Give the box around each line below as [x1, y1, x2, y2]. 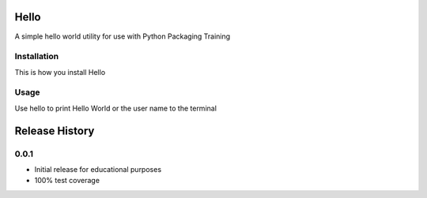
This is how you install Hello [14, 67, 106, 77]
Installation [14, 51, 59, 62]
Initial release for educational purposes [34, 164, 162, 174]
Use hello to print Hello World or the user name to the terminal [14, 103, 217, 113]
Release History [14, 124, 95, 137]
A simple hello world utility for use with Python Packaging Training [14, 32, 231, 41]
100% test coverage [34, 176, 100, 185]
